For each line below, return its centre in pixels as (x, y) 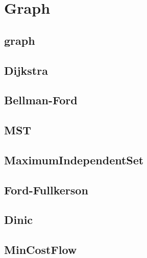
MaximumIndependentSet (74, 160)
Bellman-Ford (41, 100)
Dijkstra (26, 70)
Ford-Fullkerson (46, 190)
